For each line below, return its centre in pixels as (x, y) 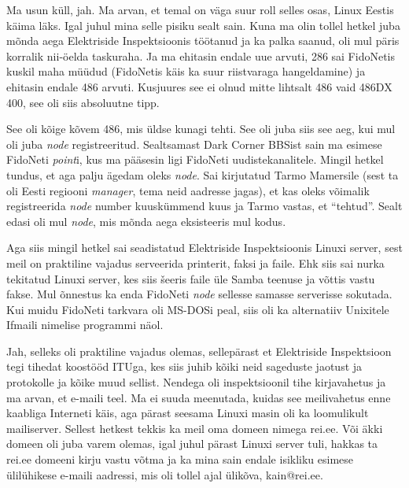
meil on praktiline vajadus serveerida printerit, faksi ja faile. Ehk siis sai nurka (195, 262)
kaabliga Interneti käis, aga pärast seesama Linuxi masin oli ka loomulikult (188, 413)
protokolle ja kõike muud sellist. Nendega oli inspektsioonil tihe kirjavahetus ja (196, 382)
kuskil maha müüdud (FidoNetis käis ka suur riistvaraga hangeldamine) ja (186, 71)
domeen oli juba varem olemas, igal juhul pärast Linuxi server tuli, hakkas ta (192, 444)
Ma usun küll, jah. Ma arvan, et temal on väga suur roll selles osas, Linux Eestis (200, 9)
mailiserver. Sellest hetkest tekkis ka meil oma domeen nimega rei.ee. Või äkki (195, 428)
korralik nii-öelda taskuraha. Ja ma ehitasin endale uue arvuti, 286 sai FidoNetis (201, 55)
